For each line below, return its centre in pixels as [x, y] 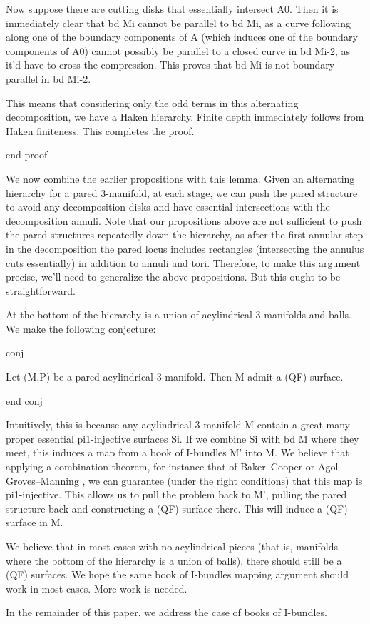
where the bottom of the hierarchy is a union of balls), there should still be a [174, 560]
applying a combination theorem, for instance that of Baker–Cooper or [160, 467]
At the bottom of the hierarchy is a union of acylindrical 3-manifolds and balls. [179, 314]
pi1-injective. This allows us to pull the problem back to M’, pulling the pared [176, 494]
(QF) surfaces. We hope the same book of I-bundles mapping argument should [177, 574]
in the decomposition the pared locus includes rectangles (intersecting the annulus [185, 248]
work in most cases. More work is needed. [97, 588]
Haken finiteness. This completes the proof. [100, 130]
